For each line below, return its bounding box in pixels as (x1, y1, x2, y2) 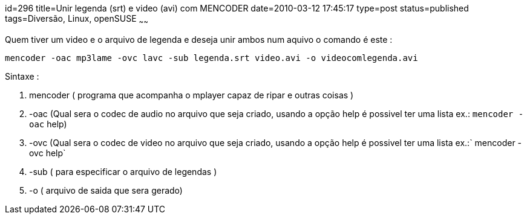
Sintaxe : (5, 71, 39, 81)
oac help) (29, 118, 67, 129)
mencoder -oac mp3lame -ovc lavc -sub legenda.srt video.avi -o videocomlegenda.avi (5, 52, 418, 63)
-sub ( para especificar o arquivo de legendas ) (29, 166, 217, 177)
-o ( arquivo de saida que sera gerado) (29, 185, 183, 195)
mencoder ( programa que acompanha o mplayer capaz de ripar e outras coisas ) (29, 89, 354, 100)
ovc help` (29, 147, 66, 158)
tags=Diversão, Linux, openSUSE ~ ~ (5, 13, 148, 26)
